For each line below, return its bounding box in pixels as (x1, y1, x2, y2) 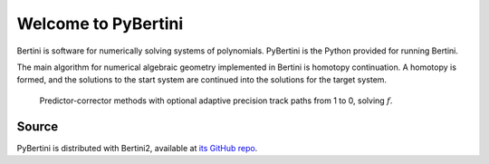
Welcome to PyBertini (16, 14, 184, 34)
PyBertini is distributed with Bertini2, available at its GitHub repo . (16, 142, 258, 153)
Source (16, 119, 59, 134)
